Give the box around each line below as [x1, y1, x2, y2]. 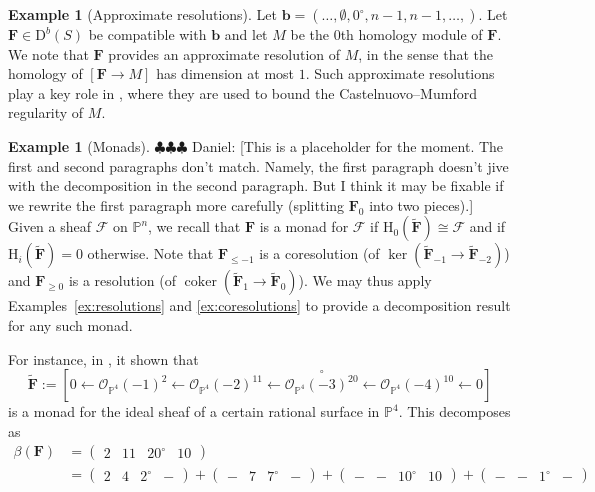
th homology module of [340, 24, 483, 44]
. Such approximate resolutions [305, 63, 495, 84]
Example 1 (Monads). [8, 135, 150, 156]
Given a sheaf [8, 216, 92, 237]
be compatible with [88, 24, 207, 44]
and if [469, 216, 506, 237]
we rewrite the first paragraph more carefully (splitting [8, 194, 345, 215]
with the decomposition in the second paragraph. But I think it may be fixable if [8, 175, 504, 196]
